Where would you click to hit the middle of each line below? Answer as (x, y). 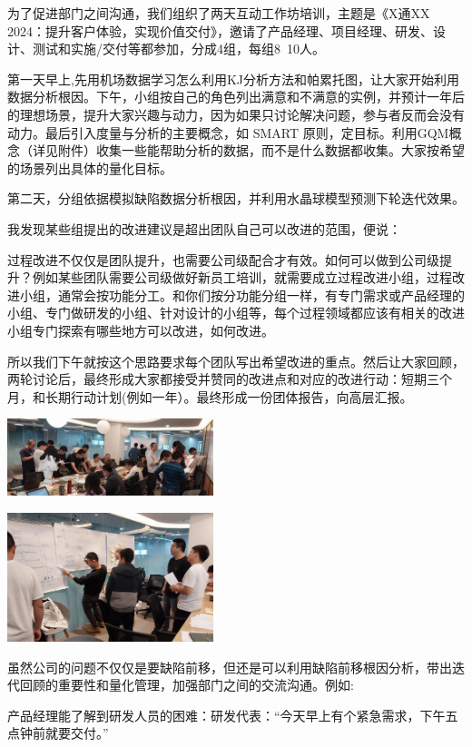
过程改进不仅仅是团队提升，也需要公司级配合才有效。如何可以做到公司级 (223, 259)
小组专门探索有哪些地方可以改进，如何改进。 (141, 330)
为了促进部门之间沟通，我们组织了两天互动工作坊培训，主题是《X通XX (219, 13)
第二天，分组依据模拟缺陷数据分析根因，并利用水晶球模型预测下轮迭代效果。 (236, 198)
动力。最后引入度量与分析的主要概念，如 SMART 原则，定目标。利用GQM (228, 132)
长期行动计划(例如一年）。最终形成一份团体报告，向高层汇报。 (229, 396)
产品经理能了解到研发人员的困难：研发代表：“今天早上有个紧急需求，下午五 (233, 715)
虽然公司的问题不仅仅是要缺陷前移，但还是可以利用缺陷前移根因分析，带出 (230, 667)
